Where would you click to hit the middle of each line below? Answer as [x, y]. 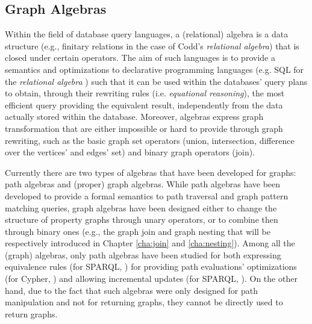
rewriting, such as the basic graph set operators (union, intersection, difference [150, 140]
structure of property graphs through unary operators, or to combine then [142, 220]
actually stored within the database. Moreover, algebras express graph [134, 117]
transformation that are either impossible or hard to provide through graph [144, 128]
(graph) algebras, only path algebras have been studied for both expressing [143, 254]
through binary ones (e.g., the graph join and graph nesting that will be [138, 231]
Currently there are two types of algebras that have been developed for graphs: [151, 172]
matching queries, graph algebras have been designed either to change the [141, 207]
